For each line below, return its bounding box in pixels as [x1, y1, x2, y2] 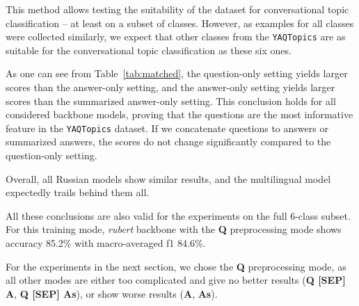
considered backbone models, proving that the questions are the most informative [6, 107, 353, 122]
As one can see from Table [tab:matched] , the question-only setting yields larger [6, 66, 348, 81]
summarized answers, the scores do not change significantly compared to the [6, 134, 331, 149]
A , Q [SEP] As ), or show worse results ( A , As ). [6, 286, 218, 300]
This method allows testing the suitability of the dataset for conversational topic [6, 2, 349, 16]
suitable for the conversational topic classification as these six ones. [6, 42, 292, 57]
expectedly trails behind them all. [6, 185, 150, 200]
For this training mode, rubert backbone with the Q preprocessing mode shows [6, 222, 342, 236]
